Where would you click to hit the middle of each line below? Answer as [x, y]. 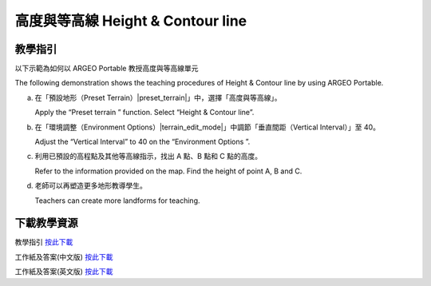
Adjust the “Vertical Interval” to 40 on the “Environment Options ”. [142, 142]
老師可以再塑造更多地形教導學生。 [91, 186]
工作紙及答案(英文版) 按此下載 [64, 272]
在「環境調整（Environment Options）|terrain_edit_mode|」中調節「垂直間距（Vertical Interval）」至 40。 [208, 127]
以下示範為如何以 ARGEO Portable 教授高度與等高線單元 [107, 69]
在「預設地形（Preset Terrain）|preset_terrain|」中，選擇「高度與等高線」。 [158, 97]
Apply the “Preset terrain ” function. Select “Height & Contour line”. [144, 113]
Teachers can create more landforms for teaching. [117, 201]
